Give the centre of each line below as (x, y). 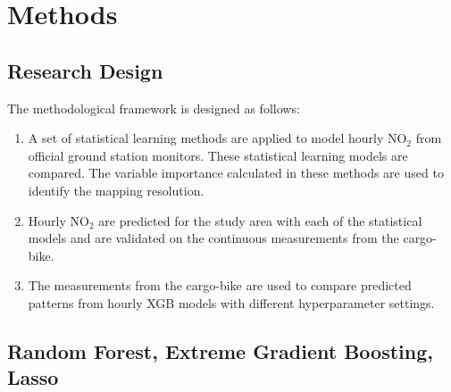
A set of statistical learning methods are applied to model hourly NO (217, 138)
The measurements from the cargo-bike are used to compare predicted (220, 285)
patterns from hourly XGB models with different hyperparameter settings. (231, 302)
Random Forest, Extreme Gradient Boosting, (220, 350)
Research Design (85, 70)
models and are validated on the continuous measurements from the (213, 238)
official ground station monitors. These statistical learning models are (218, 155)
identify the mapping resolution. (116, 190)
